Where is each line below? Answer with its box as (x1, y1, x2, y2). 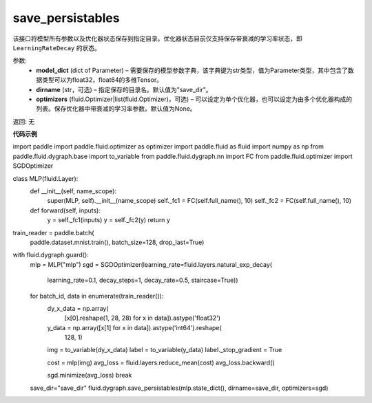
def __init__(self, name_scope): (30, 187, 117, 195)
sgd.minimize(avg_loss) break (47, 371, 132, 380)
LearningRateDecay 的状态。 (12, 43, 101, 52)
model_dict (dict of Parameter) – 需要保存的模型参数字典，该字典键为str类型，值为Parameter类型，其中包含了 (36, 66, 348, 74)
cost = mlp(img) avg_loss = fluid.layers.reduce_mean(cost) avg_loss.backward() (47, 358, 275, 367)
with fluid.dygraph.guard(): (12, 251, 89, 259)
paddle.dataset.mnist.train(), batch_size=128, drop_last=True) (30, 238, 205, 246)
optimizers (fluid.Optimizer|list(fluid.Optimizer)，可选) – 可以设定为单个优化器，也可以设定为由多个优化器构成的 (36, 95, 353, 103)
